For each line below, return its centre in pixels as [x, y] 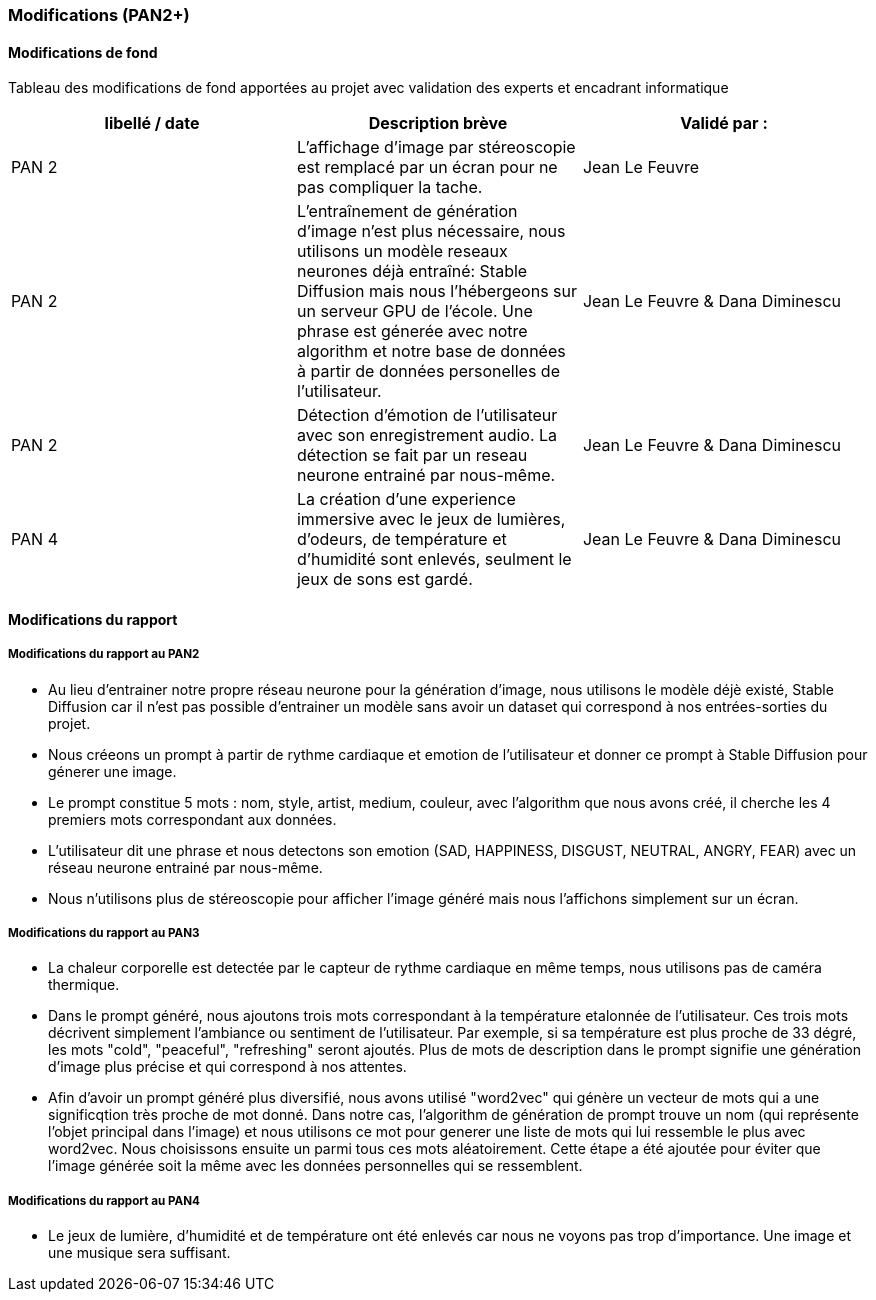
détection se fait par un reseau [412, 455]
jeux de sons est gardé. [384, 579]
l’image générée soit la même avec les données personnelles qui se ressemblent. [315, 1166]
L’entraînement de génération [407, 211]
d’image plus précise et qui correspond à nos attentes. [227, 1067]
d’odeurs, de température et [401, 539]
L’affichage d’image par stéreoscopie [436, 147]
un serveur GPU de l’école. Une [414, 311]
